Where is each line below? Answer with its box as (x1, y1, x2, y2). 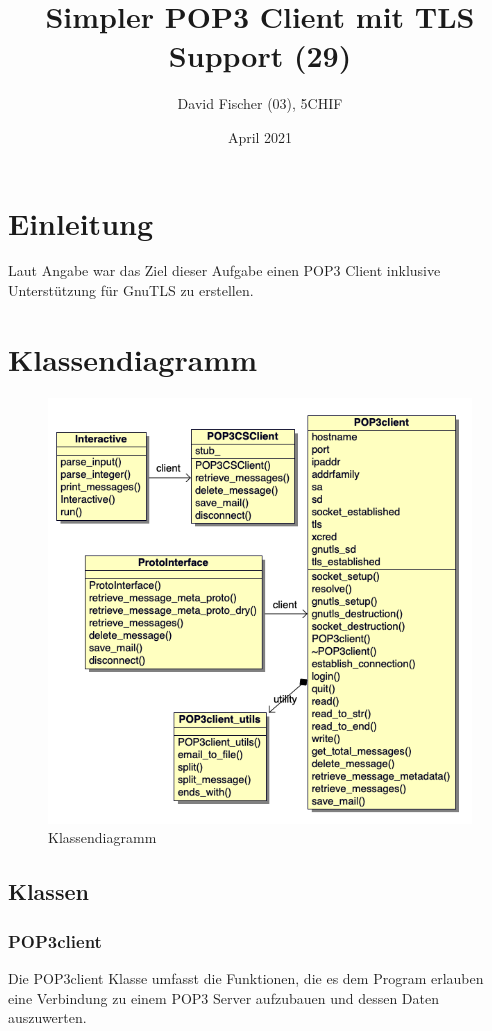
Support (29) (168, 35, 352, 76)
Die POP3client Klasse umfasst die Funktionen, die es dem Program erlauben (8, 968, 484, 989)
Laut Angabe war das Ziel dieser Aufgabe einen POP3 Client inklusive (8, 260, 441, 281)
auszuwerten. (8, 1007, 87, 1028)
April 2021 (227, 126, 293, 147)
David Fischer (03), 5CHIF (177, 93, 343, 114)
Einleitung (8, 202, 154, 243)
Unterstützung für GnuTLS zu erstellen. (8, 280, 254, 301)
